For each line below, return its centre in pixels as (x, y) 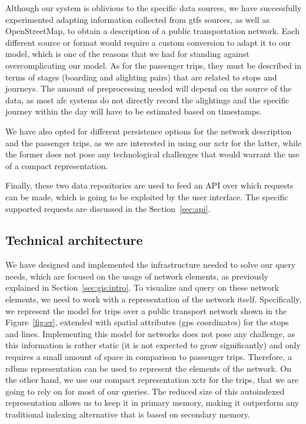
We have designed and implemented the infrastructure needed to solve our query (151, 265)
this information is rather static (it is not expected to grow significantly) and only (153, 345)
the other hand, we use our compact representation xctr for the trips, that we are (152, 380)
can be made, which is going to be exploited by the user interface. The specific (147, 196)
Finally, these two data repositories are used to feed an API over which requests (149, 185)
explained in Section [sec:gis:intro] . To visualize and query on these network (142, 287)
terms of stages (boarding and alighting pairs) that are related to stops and (141, 77)
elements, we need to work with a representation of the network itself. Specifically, (154, 299)
